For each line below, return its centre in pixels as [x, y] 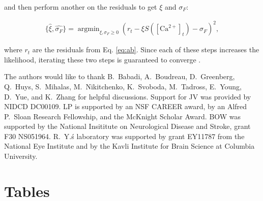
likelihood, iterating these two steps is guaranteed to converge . [103, 59]
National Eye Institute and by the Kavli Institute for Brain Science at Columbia [129, 146]
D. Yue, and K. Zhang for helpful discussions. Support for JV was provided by [128, 96]
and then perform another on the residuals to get [81, 7]
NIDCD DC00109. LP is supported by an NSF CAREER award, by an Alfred [126, 106]
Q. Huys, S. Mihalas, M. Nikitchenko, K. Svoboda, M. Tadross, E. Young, [123, 86]
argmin [89, 29]
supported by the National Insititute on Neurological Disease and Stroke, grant [127, 126]
